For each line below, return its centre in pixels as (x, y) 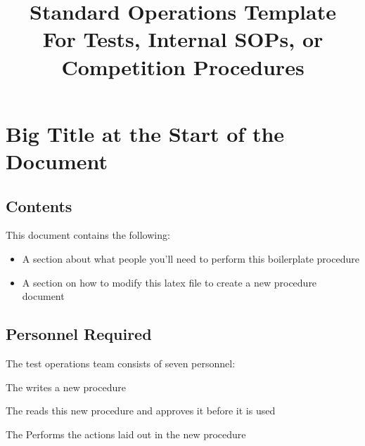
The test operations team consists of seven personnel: (121, 363)
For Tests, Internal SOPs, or (183, 39)
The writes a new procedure (66, 387)
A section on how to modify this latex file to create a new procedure (169, 282)
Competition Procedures (183, 66)
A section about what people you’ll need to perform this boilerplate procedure (191, 258)
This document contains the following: (88, 235)
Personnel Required (79, 334)
